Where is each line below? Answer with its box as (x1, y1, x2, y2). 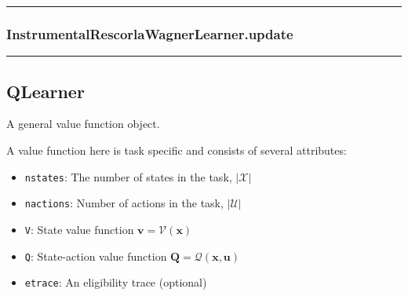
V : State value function (24, 221, 134, 237)
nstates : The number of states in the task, (24, 168, 232, 185)
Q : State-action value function (24, 247, 167, 264)
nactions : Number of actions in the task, (24, 195, 224, 211)
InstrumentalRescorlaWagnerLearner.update (6, 24, 293, 43)
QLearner (6, 79, 85, 103)
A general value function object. (6, 115, 160, 132)
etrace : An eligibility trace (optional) (24, 274, 207, 291)
